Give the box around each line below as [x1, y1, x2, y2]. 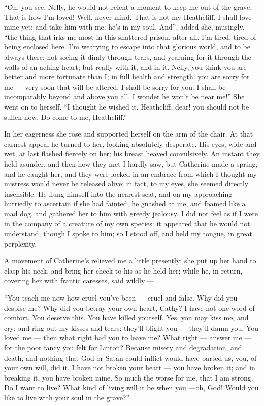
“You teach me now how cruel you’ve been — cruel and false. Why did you [4, 292, 238, 303]
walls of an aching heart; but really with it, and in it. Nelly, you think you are [4, 61, 247, 72]
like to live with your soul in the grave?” [4, 392, 130, 402]
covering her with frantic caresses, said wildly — [4, 275, 155, 286]
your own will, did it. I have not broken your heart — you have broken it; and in [4, 362, 255, 373]
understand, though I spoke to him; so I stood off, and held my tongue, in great [4, 228, 252, 239]
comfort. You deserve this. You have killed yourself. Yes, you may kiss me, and [4, 312, 249, 323]
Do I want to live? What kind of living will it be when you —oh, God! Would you [4, 382, 259, 393]
